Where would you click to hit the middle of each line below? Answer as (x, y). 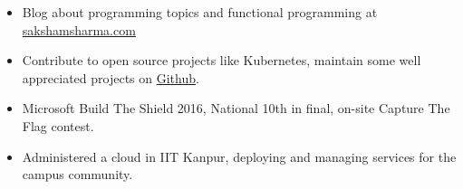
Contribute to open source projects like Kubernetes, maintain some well (222, 60)
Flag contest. (58, 125)
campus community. (77, 174)
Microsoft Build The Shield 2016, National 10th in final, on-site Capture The (236, 108)
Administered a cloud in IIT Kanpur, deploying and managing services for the (239, 156)
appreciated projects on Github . (111, 77)
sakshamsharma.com (79, 29)
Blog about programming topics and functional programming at (200, 12)
